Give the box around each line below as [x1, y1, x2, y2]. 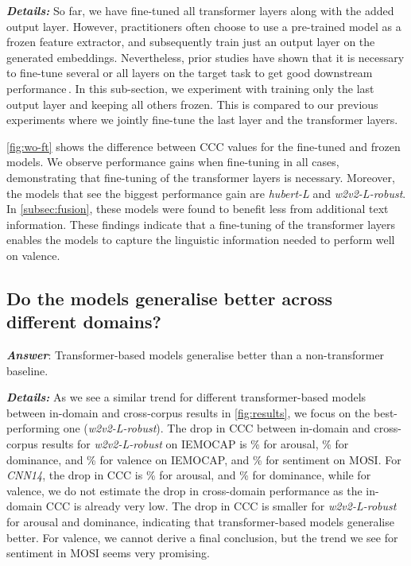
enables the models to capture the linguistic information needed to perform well [6, 231, 395, 248]
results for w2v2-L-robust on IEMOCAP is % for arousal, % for [41, 436, 349, 452]
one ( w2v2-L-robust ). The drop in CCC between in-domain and [63, 420, 370, 436]
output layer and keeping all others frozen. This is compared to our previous [6, 95, 378, 112]
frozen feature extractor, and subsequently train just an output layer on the [6, 33, 375, 50]
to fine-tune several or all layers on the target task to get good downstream [6, 64, 373, 81]
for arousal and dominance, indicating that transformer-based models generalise [6, 514, 394, 530]
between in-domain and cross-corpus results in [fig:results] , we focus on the [6, 404, 370, 421]
